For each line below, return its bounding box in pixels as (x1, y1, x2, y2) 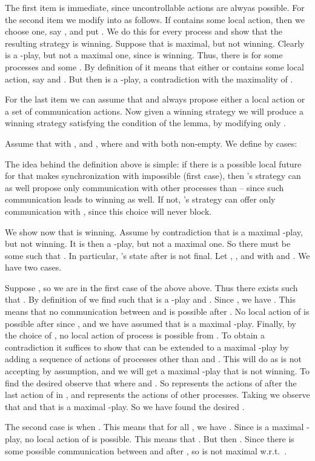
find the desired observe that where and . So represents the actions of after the (5, 376, 297, 389)
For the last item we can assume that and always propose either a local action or (5, 93, 305, 106)
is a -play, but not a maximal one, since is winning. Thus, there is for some (5, 49, 283, 61)
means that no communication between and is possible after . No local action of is (5, 305, 310, 318)
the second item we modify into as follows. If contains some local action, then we (5, 13, 305, 25)
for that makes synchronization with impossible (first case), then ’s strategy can (5, 169, 301, 182)
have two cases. (5, 261, 62, 274)
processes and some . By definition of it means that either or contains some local (5, 60, 304, 73)
